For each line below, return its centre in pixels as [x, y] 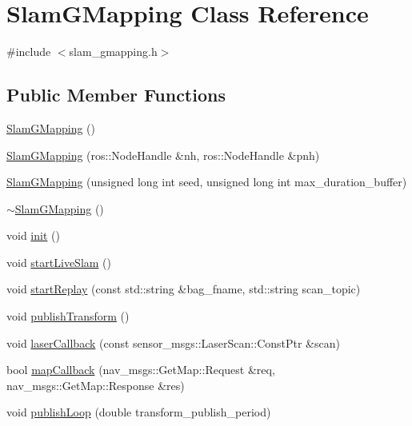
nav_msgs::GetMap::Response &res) [96, 385]
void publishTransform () [68, 316]
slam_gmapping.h [113, 52]
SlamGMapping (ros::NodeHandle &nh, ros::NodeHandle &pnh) [163, 155]
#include [29, 52]
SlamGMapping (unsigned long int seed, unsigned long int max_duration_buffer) [207, 182]
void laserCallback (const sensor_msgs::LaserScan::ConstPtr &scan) [173, 342]
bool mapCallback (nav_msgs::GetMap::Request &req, [141, 370]
